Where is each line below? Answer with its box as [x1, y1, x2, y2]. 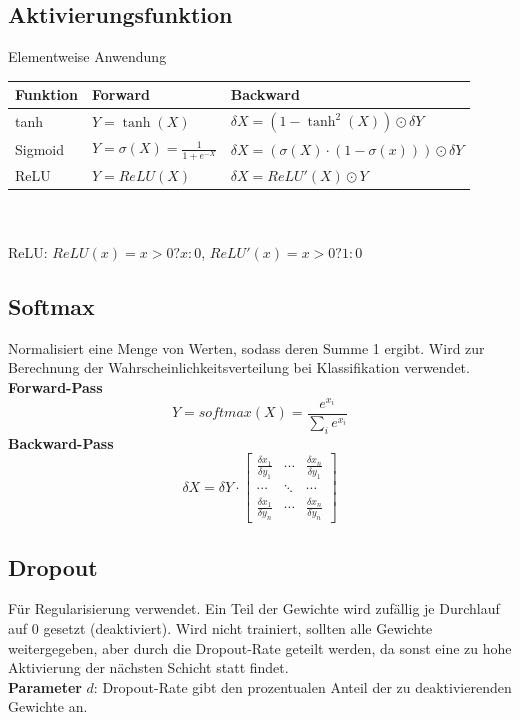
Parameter [8, 676, 82, 697]
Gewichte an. [8, 696, 88, 717]
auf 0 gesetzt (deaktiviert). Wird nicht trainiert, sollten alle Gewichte [8, 618, 433, 639]
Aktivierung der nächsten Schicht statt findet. [8, 657, 289, 678]
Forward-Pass [8, 377, 103, 398]
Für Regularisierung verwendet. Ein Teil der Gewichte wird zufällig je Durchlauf [8, 598, 500, 619]
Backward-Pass [8, 432, 114, 453]
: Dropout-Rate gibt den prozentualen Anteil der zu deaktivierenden [93, 676, 512, 697]
